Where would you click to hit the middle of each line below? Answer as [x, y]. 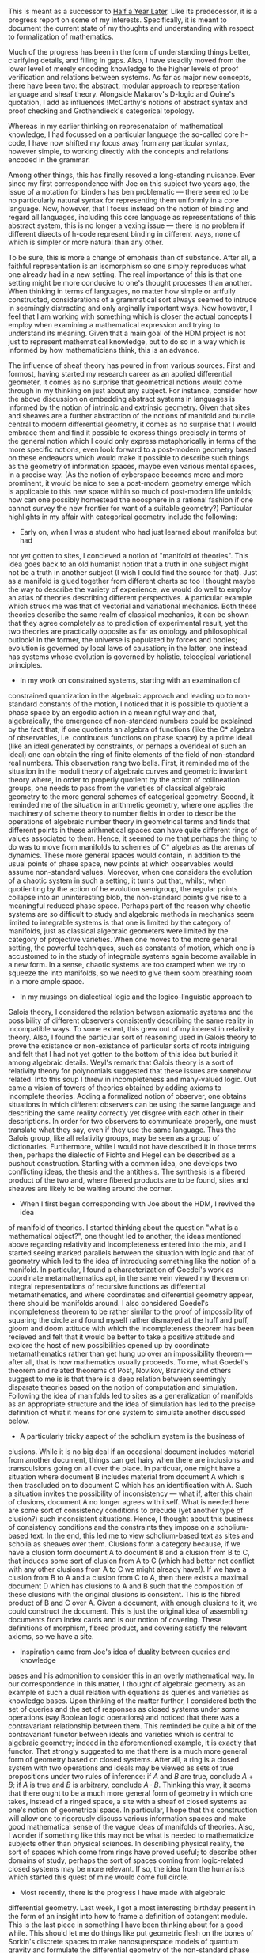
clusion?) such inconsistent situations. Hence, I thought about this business [131, 1519]
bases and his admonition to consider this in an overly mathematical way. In [131, 1675]
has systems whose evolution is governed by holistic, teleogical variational [130, 657]
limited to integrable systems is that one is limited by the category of [119, 922]
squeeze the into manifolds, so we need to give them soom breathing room [130, 973]
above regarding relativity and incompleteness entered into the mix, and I [127, 1244]
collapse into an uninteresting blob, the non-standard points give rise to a [128, 897]
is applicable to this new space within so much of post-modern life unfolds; [131, 491]
